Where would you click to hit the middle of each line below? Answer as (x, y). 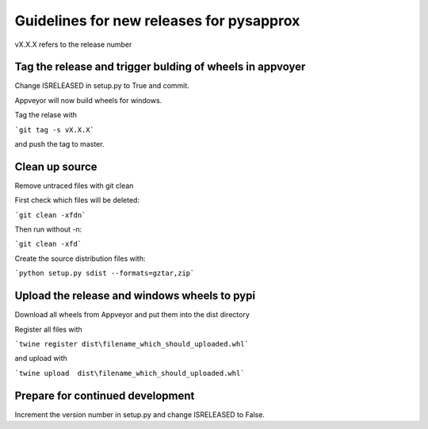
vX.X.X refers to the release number (73, 44)
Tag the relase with (46, 115)
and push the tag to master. (59, 144)
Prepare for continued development (105, 395)
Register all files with (48, 329)
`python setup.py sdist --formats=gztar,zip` (105, 273)
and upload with (41, 358)
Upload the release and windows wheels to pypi (135, 296)
